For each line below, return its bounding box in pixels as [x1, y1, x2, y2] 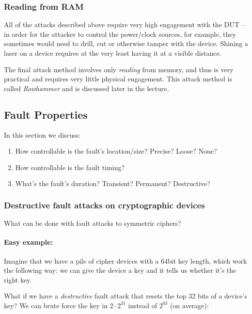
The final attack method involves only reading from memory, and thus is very [4, 64, 234, 74]
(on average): [170, 300, 209, 310]
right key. [4, 274, 32, 284]
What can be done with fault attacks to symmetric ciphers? [4, 218, 181, 228]
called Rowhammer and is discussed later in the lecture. [4, 83, 169, 93]
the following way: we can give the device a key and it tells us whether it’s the [4, 265, 236, 275]
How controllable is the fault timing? [15, 162, 125, 172]
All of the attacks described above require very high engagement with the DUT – [4, 19, 245, 30]
